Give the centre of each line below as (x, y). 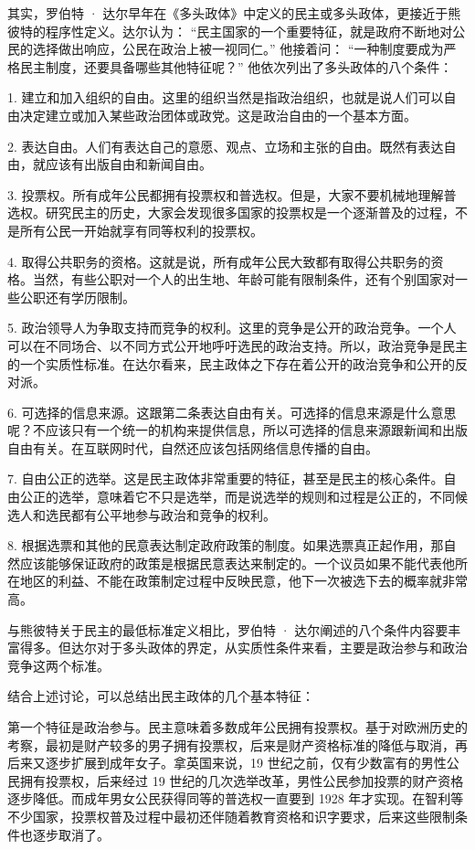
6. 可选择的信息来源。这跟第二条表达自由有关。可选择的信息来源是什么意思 (232, 412)
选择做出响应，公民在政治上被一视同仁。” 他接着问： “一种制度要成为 (238, 49)
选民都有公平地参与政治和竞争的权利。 (160, 514)
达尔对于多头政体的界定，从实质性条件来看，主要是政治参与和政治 (269, 648)
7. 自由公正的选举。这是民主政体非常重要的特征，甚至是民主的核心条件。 (226, 478)
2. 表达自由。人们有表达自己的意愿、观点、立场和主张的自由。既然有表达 (226, 146)
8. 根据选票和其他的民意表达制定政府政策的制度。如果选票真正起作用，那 (226, 545)
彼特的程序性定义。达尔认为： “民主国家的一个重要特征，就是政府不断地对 (230, 31)
